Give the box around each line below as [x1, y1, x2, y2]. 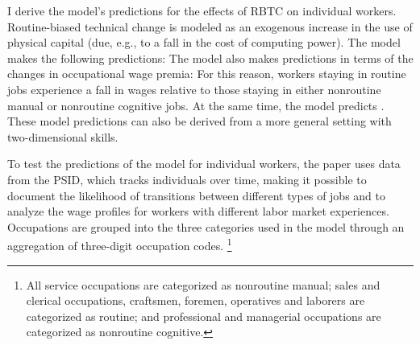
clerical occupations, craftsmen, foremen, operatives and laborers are [26, 292, 365, 309]
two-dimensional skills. [7, 128, 119, 145]
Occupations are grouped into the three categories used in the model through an [7, 218, 405, 235]
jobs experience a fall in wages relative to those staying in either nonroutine [7, 80, 381, 97]
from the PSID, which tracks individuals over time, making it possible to [7, 170, 367, 187]
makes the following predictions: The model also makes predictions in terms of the [7, 49, 414, 66]
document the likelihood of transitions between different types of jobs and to [7, 187, 386, 203]
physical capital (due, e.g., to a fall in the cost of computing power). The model [7, 34, 401, 51]
